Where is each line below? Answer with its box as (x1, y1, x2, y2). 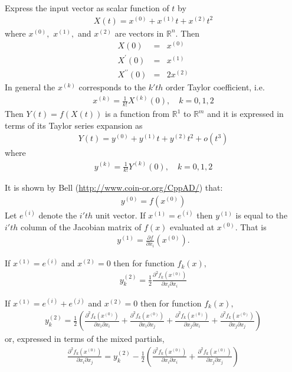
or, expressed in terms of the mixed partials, (5, 332, 165, 345)
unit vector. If (95, 208, 146, 221)
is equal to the (235, 208, 288, 221)
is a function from (105, 107, 170, 120)
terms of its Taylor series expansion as (5, 119, 143, 131)
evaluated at (170, 220, 215, 233)
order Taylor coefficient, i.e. (166, 81, 265, 93)
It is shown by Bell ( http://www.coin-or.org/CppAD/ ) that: (5, 181, 223, 194)
